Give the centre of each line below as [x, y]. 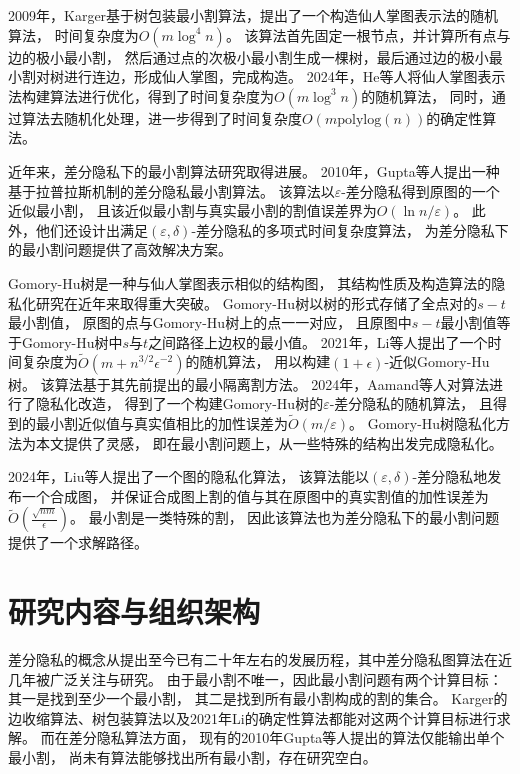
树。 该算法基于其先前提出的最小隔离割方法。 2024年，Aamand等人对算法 [249, 383]
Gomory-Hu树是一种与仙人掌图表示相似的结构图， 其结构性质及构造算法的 [250, 282]
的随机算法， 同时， [426, 95]
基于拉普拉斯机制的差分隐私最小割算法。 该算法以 [171, 190]
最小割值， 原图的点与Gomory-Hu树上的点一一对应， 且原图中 [210, 322]
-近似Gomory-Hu [437, 361]
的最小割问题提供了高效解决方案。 [120, 249]
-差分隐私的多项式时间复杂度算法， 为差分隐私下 [350, 229]
